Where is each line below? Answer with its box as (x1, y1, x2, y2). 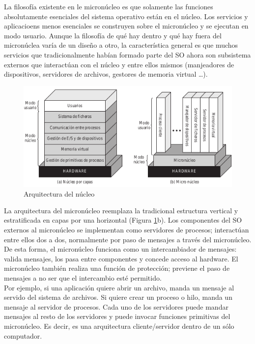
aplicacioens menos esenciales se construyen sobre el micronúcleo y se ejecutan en (4, 21, 249, 31)
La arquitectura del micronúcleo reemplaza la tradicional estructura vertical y (4, 205, 238, 215)
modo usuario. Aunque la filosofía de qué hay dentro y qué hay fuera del (4, 30, 222, 40)
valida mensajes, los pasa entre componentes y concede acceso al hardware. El (4, 253, 238, 263)
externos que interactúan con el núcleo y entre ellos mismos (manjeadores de (4, 59, 234, 69)
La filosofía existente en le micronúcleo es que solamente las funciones (4, 1, 213, 11)
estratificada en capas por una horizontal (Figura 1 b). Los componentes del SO (4, 215, 242, 225)
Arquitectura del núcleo (24, 189, 95, 199)
